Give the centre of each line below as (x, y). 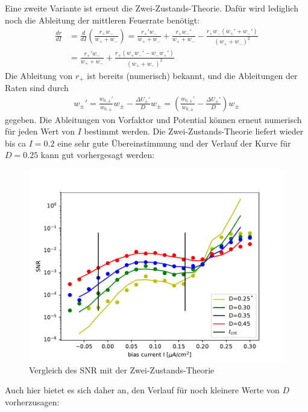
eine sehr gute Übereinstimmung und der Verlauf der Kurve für (174, 143)
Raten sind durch (37, 88)
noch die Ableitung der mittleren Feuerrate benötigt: (102, 20)
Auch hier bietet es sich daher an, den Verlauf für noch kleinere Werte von (142, 390)
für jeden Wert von (40, 131)
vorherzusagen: (32, 401)
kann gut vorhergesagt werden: (98, 155)
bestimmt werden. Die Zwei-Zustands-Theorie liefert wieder (194, 131)
